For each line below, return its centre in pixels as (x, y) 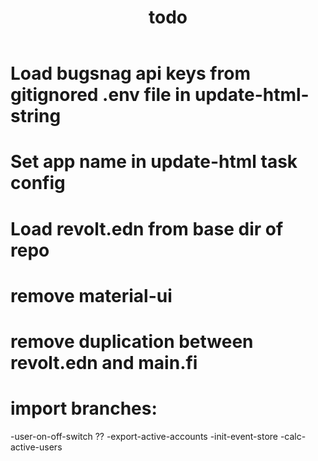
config (38, 183)
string (36, 116)
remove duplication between (132, 341)
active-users (36, 447)
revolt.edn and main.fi (104, 362)
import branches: (84, 408)
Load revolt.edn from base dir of (147, 228)
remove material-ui (91, 295)
